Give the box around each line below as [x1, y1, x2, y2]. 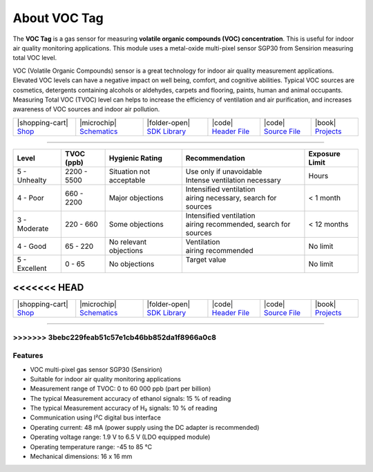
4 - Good [17, 241, 47, 251]
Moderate [17, 223, 49, 233]
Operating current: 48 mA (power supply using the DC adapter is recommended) [30, 423, 260, 431]
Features [12, 351, 44, 361]
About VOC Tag [12, 10, 104, 26]
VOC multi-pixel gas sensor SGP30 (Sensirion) [30, 365, 162, 373]
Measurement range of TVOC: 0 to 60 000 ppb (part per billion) [30, 384, 211, 393]
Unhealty [17, 175, 47, 185]
